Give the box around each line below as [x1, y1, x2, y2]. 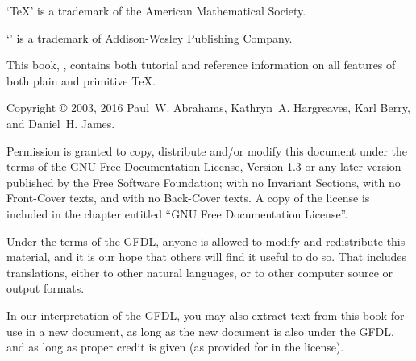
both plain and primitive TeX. [6, 72, 156, 89]
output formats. [6, 280, 85, 297]
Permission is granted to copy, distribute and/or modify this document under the [6, 142, 408, 159]
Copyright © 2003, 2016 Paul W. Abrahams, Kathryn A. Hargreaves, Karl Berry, [6, 99, 410, 116]
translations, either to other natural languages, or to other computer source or [6, 263, 393, 280]
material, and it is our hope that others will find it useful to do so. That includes [6, 248, 406, 265]
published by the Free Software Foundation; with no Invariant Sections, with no [6, 173, 401, 190]
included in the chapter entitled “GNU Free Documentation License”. [6, 205, 348, 222]
